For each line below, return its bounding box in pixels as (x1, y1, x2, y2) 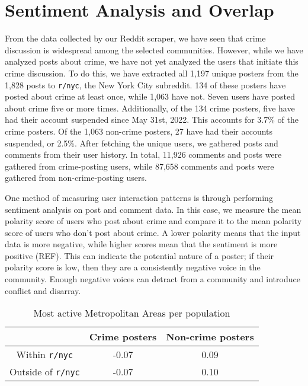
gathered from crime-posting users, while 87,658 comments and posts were (5, 159, 274, 172)
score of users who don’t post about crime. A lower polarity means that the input (5, 226, 301, 238)
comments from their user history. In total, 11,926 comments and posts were (5, 148, 282, 161)
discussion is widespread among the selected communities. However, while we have (5, 43, 303, 56)
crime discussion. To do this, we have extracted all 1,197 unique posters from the (5, 66, 299, 79)
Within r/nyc (16, 347, 73, 362)
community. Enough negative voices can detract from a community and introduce (5, 273, 300, 285)
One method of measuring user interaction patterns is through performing (5, 191, 273, 203)
